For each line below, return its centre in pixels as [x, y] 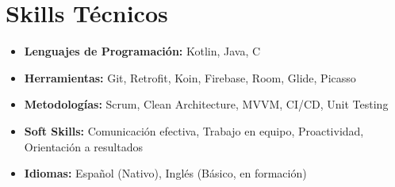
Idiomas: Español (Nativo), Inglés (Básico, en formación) [165, 173]
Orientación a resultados [83, 146]
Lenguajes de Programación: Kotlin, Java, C [142, 51]
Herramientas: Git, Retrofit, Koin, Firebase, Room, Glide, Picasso [190, 77]
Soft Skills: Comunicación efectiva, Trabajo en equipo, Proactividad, [194, 130]
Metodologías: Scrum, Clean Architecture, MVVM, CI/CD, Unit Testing [206, 104]
